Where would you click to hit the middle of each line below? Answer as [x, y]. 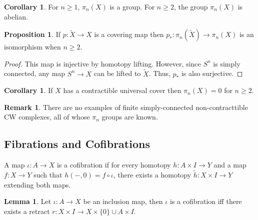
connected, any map [35, 73]
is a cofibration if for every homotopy [114, 165]
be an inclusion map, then [123, 201]
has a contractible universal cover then [122, 90]
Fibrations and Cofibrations [77, 144]
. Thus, [159, 73]
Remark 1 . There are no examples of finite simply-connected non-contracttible [126, 107]
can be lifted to [117, 73]
